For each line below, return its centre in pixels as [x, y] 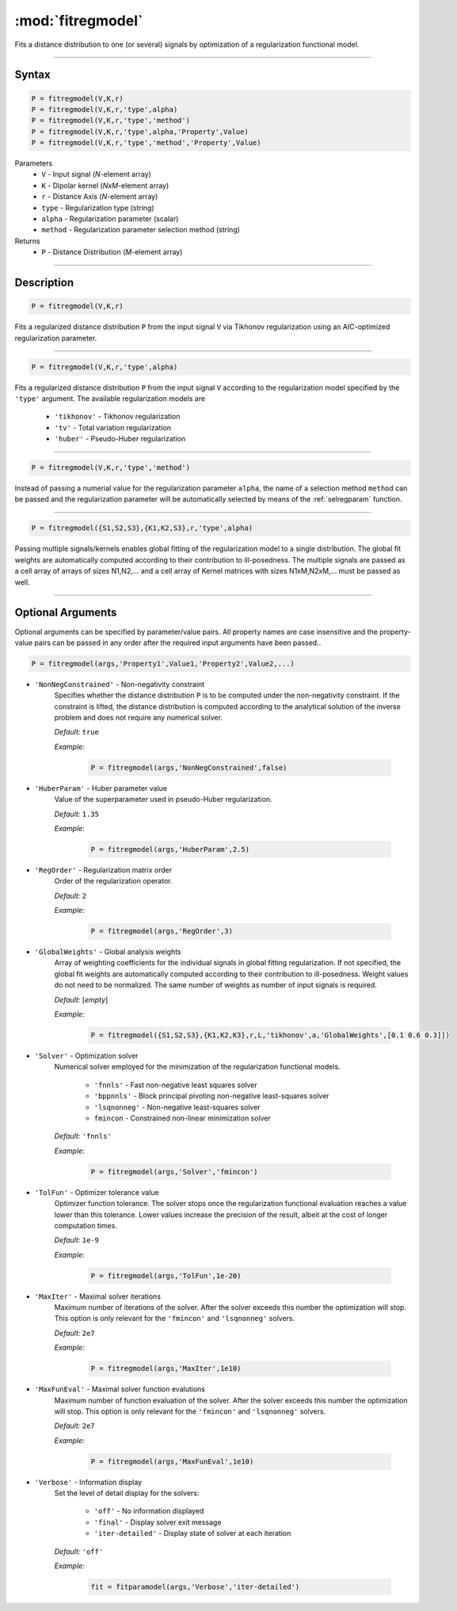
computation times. [86, 1225]
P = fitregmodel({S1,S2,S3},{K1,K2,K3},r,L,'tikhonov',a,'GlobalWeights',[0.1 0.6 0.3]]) [270, 1035]
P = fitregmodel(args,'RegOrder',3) [162, 931]
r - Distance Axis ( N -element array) [100, 197]
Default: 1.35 [76, 814]
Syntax [32, 75]
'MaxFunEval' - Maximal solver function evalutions [120, 1389]
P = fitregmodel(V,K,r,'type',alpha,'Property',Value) [140, 132]
